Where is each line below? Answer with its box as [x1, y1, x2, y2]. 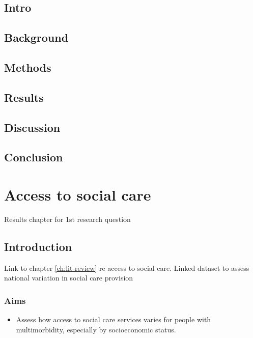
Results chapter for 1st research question [4, 213, 131, 224]
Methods [4, 59, 51, 75]
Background [4, 30, 69, 45]
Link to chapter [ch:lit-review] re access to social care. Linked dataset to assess [4, 262, 249, 273]
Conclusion [4, 149, 63, 165]
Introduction [4, 238, 72, 254]
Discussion [4, 119, 61, 135]
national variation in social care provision [4, 272, 133, 283]
